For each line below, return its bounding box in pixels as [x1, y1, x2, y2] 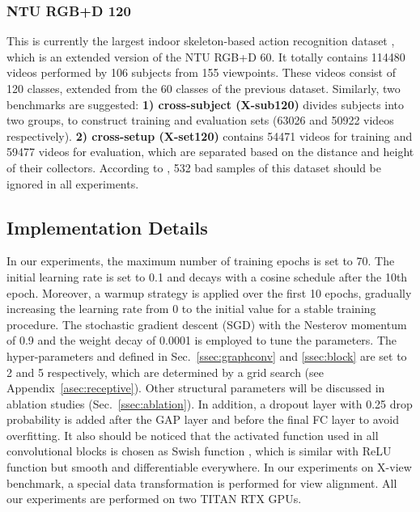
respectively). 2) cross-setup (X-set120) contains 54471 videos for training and [6, 127, 413, 144]
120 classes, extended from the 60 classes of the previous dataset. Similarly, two [6, 80, 401, 96]
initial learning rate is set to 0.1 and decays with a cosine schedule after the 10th [6, 268, 408, 285]
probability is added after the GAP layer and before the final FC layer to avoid [6, 411, 399, 428]
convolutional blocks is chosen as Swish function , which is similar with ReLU [6, 442, 392, 459]
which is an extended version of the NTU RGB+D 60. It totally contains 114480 [6, 48, 405, 65]
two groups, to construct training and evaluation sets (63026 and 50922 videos [6, 112, 394, 129]
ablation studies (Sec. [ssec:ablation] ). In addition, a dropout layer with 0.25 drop [6, 395, 413, 412]
